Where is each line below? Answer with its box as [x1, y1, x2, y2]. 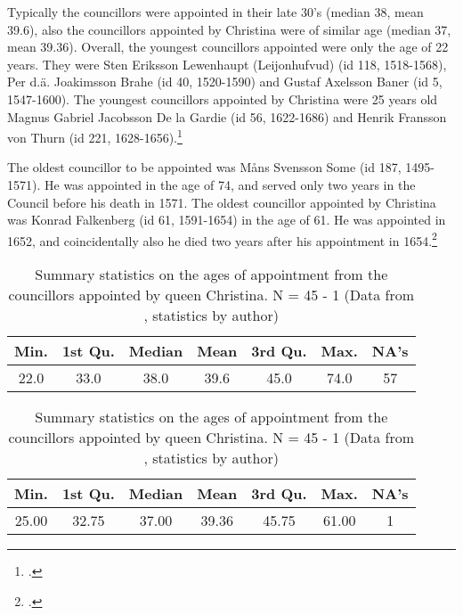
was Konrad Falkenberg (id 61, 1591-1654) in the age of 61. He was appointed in [7, 210, 446, 229]
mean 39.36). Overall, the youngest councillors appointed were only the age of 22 [7, 37, 449, 56]
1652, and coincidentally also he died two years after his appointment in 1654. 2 [7, 228, 437, 250]
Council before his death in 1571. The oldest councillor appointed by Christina [7, 193, 436, 211]
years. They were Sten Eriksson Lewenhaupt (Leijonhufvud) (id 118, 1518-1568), [7, 54, 447, 73]
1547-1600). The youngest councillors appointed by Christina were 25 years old [7, 89, 438, 108]
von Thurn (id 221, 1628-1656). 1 [7, 126, 183, 146]
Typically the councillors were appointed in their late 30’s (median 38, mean [7, 3, 424, 20]
